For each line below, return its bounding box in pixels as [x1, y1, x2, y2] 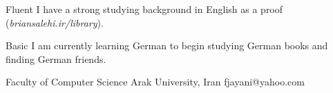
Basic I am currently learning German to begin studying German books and [6, 38, 328, 53]
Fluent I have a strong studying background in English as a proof [6, 2, 283, 16]
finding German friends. [6, 51, 106, 66]
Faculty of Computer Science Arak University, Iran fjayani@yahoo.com [6, 75, 305, 89]
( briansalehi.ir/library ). [6, 15, 104, 29]
